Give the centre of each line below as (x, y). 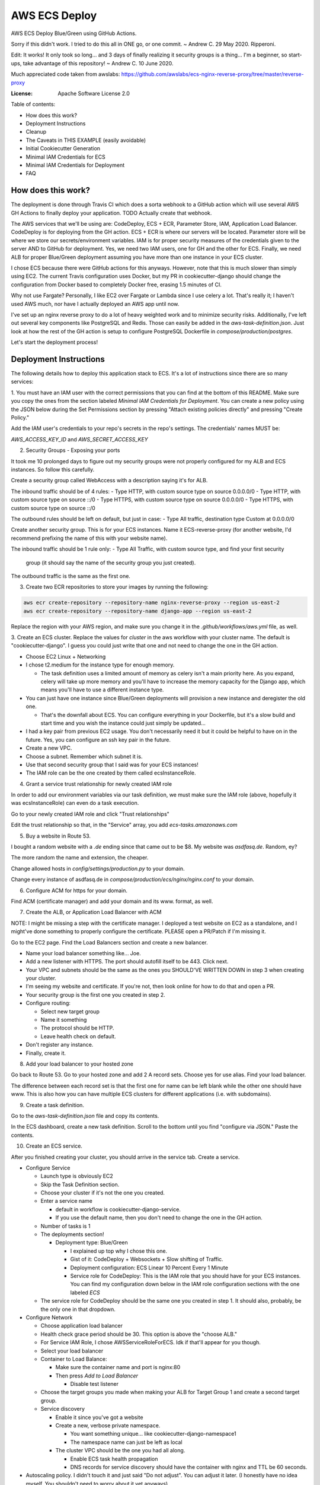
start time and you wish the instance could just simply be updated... (123, 723)
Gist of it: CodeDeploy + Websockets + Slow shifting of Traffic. (147, 1259)
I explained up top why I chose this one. (119, 1251)
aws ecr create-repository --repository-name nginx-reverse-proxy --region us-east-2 (151, 603)
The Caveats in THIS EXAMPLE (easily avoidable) (86, 140)
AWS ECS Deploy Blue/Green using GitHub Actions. (74, 33)
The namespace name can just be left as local (127, 1442)
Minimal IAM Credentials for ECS (66, 157)
